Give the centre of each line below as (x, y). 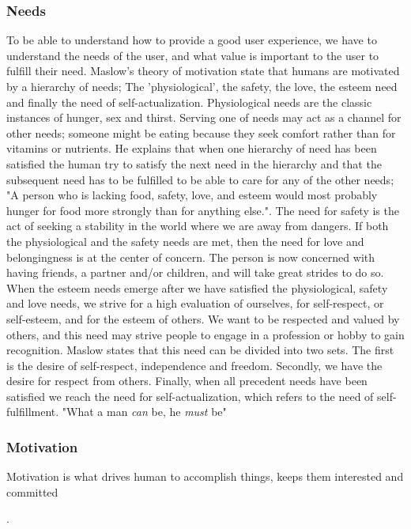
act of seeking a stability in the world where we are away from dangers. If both (198, 226)
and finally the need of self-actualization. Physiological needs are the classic (189, 102)
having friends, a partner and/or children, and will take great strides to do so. (195, 272)
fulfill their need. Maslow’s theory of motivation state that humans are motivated (203, 71)
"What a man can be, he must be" (144, 412)
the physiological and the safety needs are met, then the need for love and (185, 241)
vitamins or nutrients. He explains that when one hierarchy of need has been (192, 148)
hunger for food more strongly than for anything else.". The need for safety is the (203, 210)
